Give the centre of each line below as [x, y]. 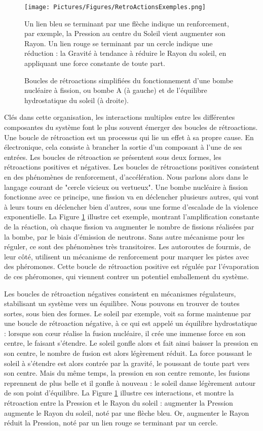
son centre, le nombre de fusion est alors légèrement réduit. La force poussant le [128, 353]
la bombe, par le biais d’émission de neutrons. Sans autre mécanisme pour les [124, 236]
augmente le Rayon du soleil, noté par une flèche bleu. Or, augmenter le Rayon [127, 412]
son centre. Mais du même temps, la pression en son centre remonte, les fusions [127, 373]
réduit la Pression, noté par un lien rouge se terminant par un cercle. [111, 423]
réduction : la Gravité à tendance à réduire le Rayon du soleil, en [125, 53]
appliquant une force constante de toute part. [95, 63]
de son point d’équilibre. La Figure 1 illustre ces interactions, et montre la [119, 393]
